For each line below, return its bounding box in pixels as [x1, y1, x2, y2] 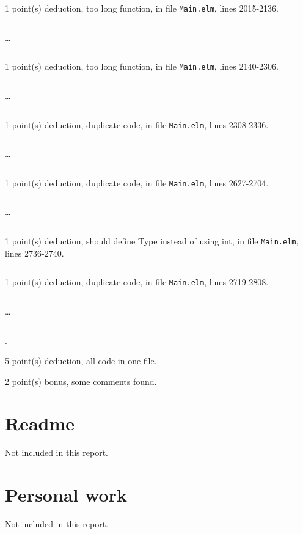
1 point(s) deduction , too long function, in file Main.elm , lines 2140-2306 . [5, 60, 279, 73]
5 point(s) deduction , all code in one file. [5, 354, 157, 367]
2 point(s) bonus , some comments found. [5, 375, 157, 387]
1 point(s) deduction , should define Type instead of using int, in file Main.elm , [5, 235, 299, 247]
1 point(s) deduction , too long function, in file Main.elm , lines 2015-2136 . [5, 2, 279, 14]
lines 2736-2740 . [5, 246, 64, 259]
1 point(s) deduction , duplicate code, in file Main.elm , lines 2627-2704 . [5, 176, 269, 189]
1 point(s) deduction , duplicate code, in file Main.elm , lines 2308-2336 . [5, 118, 269, 131]
